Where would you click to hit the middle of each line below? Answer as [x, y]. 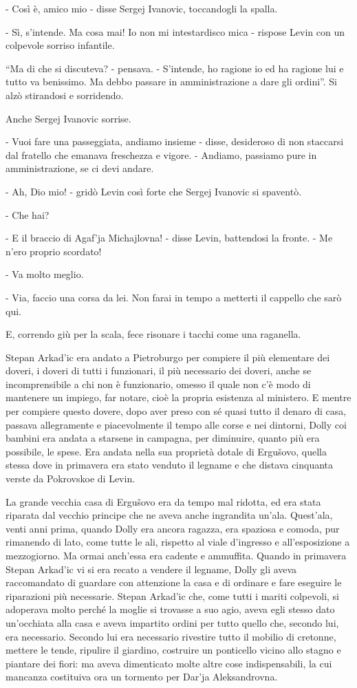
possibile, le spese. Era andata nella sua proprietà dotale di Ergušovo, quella [166, 451]
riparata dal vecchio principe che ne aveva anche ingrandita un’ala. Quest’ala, [169, 515]
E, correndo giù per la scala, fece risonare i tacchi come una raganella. [153, 334]
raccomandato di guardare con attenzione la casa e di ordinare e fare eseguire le [174, 582]
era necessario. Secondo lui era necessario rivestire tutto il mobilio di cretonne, [171, 636]
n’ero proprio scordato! [54, 251]
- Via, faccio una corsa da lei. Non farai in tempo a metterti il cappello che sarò [174, 297]
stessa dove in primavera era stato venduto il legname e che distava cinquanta [170, 465]
